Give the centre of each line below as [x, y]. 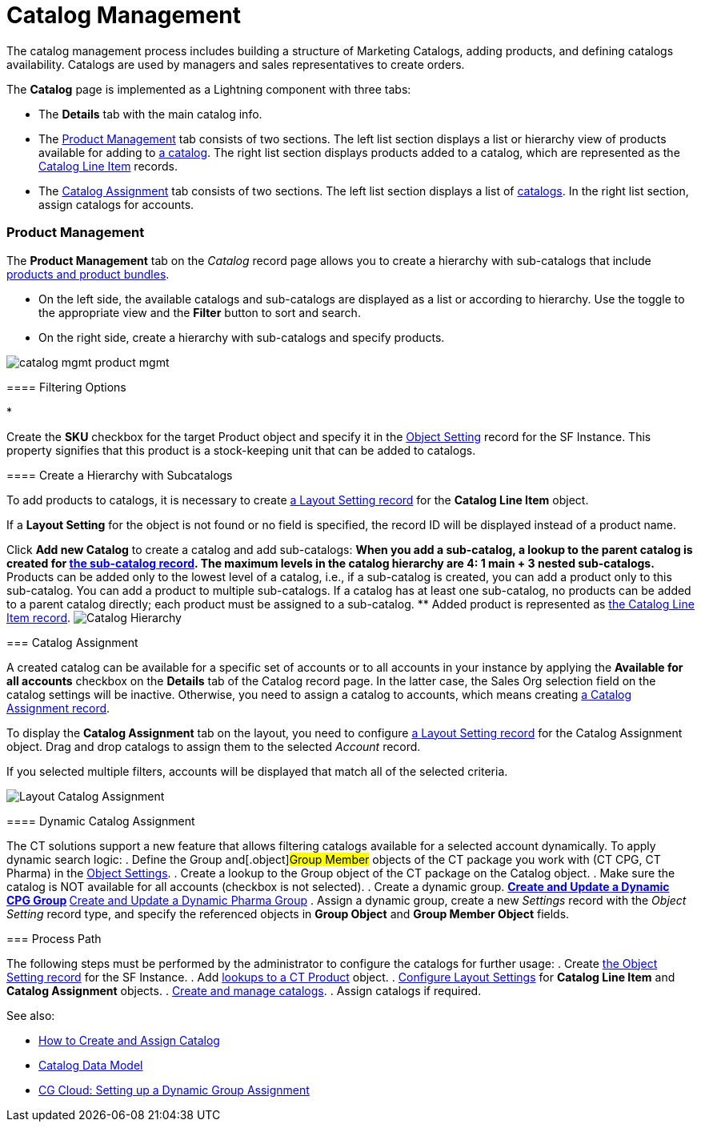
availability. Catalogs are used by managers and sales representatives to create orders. [236, 64]
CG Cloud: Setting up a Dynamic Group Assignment [174, 1090]
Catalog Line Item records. [108, 166]
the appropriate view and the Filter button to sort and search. [200, 312]
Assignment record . [58, 708]
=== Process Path [54, 938]
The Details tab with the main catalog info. [150, 114]
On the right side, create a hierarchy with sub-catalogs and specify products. [242, 337]
